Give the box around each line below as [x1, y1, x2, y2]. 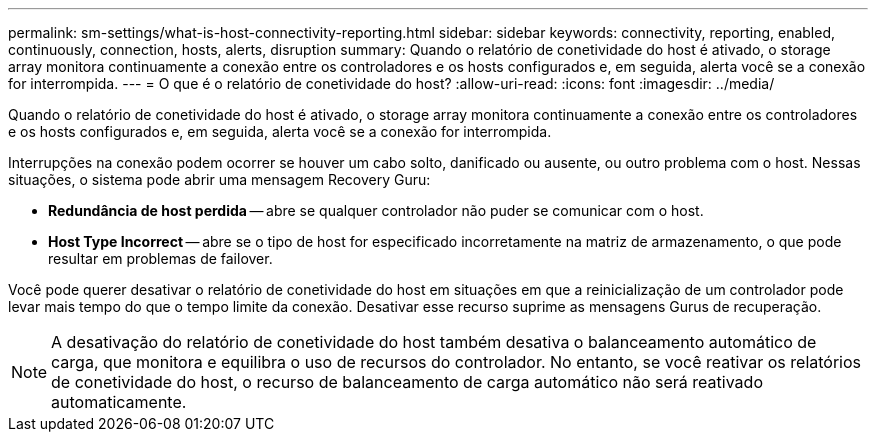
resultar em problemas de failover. [48, 250, 273, 267]
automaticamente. [51, 392, 187, 412]
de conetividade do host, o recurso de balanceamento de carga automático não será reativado [51, 372, 763, 392]
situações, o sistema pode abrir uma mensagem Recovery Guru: [8, 171, 431, 188]
